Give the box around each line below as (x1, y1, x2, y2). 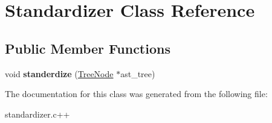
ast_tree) (120, 67, 155, 80)
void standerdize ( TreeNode (5, 67, 114, 80)
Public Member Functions (5, 39, 170, 57)
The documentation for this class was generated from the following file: (5, 87, 268, 100)
